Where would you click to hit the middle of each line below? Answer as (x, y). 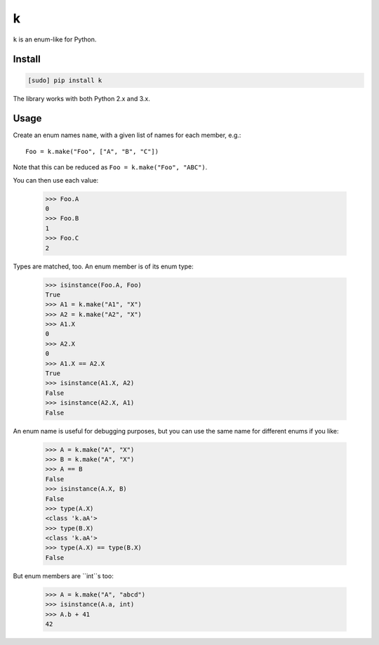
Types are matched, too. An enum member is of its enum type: (104, 266)
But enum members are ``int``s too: (63, 575)
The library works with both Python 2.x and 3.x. (82, 98)
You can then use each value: (56, 180)
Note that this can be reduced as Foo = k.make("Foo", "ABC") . (110, 167)
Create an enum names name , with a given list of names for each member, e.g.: (127, 135)
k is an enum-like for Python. (55, 39)
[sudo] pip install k (65, 80)
